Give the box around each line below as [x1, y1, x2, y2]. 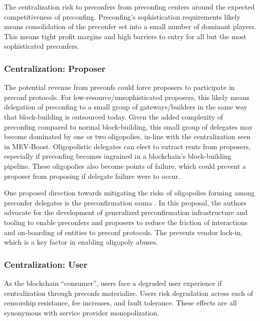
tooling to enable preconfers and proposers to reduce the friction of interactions [4, 217, 247, 227]
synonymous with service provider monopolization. [4, 307, 159, 317]
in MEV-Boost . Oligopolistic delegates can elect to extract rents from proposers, [4, 141, 251, 151]
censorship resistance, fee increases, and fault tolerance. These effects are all [4, 297, 237, 308]
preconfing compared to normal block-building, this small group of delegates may [4, 121, 253, 132]
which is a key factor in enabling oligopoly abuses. [4, 237, 158, 247]
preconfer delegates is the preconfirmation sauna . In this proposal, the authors [4, 197, 247, 207]
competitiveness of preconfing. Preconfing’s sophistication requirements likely [4, 11, 240, 22]
